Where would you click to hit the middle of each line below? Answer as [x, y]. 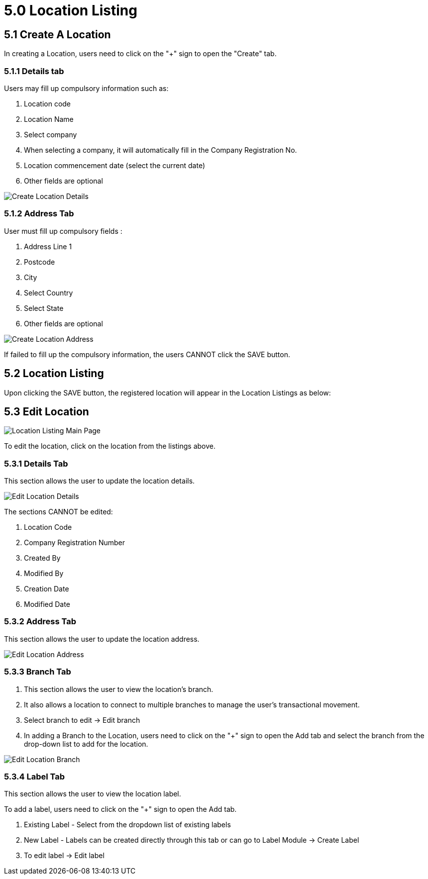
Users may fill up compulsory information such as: [86, 88]
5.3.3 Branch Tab [38, 672]
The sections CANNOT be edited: [58, 512]
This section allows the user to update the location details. [100, 481]
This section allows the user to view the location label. [93, 794]
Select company [51, 134]
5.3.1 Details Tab [36, 463]
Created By [42, 558]
